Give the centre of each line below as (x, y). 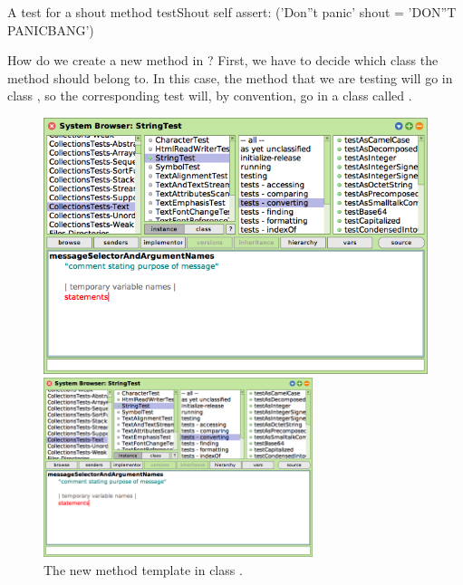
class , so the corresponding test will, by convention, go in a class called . (210, 96)
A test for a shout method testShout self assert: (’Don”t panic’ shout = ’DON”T (232, 12)
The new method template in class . (143, 569)
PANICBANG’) (51, 29)
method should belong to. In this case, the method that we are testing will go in (230, 77)
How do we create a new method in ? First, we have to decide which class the (223, 60)
